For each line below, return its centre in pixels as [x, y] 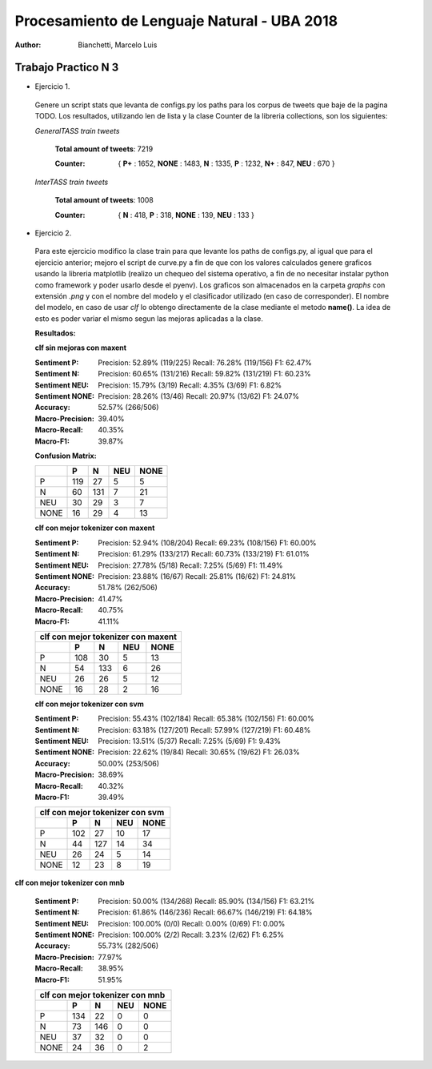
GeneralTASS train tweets [77, 131]
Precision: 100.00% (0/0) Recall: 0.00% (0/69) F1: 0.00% [192, 923]
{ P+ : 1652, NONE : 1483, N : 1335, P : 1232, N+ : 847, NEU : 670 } [226, 163]
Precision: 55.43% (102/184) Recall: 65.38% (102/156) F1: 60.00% [206, 719]
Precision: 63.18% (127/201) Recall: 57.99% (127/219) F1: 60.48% [204, 729]
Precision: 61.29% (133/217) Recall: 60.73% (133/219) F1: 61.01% [204, 554]
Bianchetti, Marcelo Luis [118, 45]
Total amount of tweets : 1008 [104, 200]
